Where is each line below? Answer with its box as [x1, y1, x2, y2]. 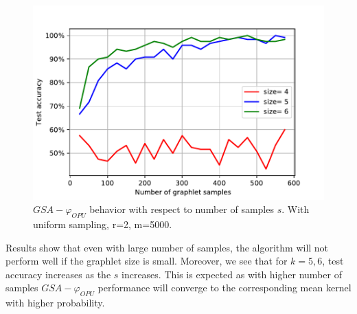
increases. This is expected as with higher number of [122, 267, 342, 281]
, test [322, 254, 344, 268]
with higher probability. [5, 295, 105, 310]
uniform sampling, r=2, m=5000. [33, 217, 172, 232]
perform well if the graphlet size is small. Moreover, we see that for [5, 254, 288, 268]
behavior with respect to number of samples [89, 202, 274, 216]
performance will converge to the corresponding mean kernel [97, 280, 352, 295]
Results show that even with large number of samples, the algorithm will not [5, 240, 329, 254]
